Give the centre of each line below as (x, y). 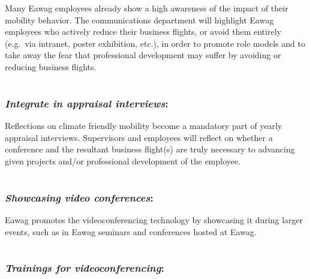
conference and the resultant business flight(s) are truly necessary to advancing (150, 149)
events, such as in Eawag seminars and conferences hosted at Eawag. (131, 231)
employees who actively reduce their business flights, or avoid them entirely (143, 31)
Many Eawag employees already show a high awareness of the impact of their (147, 8)
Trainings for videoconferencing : (85, 268)
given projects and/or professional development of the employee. (123, 160)
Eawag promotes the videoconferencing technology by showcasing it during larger (154, 219)
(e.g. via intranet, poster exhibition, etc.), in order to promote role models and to (155, 43)
